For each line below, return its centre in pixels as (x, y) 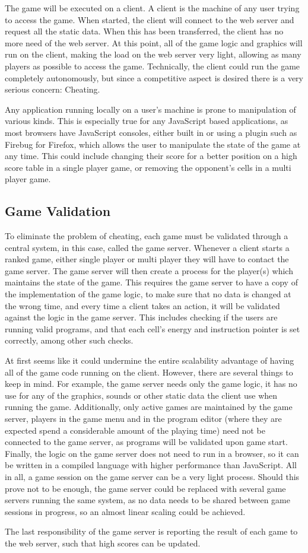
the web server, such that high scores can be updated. (103, 543)
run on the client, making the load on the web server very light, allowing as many (153, 54)
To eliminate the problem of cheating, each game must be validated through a (147, 236)
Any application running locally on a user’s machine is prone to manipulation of (150, 109)
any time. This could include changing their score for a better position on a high (151, 156)
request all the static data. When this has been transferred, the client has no (144, 31)
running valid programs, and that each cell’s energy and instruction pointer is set (153, 328)
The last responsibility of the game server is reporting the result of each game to (151, 531)
